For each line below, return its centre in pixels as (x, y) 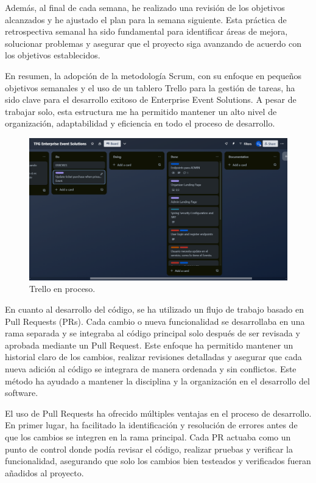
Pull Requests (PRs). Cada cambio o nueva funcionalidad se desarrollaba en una (155, 321)
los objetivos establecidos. (53, 55)
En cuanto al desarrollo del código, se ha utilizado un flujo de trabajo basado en (154, 309)
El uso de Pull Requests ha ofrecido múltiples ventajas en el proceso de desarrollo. (158, 413)
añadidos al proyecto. (44, 472)
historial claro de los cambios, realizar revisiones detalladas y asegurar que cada (153, 357)
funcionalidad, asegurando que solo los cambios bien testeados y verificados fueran (158, 461)
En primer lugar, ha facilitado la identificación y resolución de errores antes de (151, 425)
